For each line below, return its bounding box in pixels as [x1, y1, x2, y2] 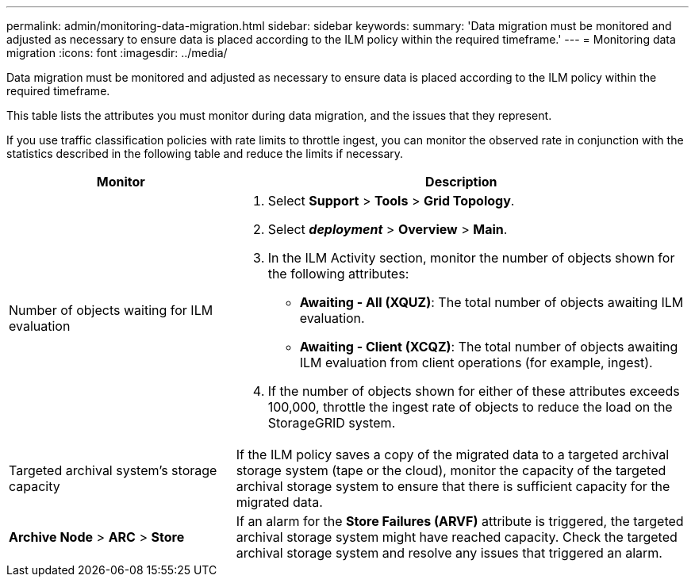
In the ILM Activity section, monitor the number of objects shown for [267, 250, 675, 266]
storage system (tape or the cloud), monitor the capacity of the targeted [236, 462, 666, 478]
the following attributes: [267, 266, 409, 282]
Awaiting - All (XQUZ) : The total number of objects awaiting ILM [299, 294, 684, 310]
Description [425, 174, 497, 190]
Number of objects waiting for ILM [9, 302, 213, 318]
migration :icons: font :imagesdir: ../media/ [6, 46, 228, 59]
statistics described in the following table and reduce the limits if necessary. [6, 147, 404, 160]
